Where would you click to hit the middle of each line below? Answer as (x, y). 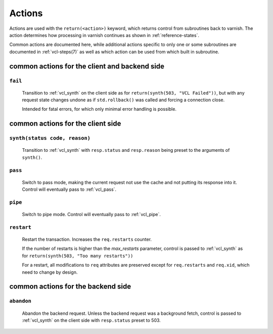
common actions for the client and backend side (87, 66)
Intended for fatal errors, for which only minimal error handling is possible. (99, 109)
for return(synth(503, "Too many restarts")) (78, 256)
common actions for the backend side (70, 287)
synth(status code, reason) (50, 138)
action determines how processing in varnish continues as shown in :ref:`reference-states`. (104, 35)
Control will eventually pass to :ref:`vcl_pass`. (69, 189)
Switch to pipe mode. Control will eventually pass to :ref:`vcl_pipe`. (92, 215)
